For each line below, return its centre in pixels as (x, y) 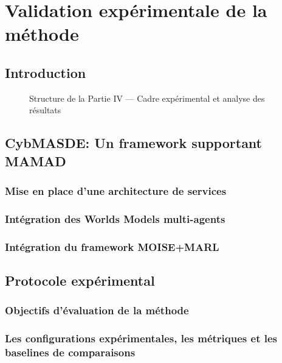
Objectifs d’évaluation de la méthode (97, 310)
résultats (45, 110)
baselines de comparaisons (70, 352)
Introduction (46, 72)
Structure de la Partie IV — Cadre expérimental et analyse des (147, 98)
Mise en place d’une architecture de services (116, 191)
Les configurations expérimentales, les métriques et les (141, 338)
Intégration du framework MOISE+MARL (112, 246)
